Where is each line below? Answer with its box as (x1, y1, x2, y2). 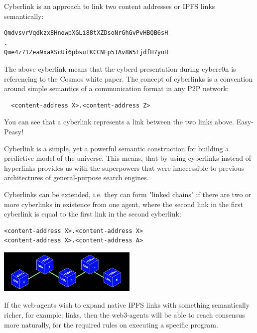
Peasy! (4, 126, 24, 136)
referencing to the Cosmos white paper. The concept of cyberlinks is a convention (4, 73, 253, 84)
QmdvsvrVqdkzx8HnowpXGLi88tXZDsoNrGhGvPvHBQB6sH (4, 29, 168, 37)
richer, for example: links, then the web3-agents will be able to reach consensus (4, 309, 245, 320)
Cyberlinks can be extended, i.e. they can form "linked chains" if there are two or (4, 189, 252, 199)
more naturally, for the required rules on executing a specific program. (4, 319, 218, 330)
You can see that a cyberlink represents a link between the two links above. (4, 116, 234, 127)
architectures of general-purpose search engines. (4, 172, 149, 183)
